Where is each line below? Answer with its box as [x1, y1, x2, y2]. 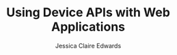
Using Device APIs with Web [6, 5, 170, 20]
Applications [51, 19, 126, 35]
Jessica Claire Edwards [55, 41, 122, 50]
